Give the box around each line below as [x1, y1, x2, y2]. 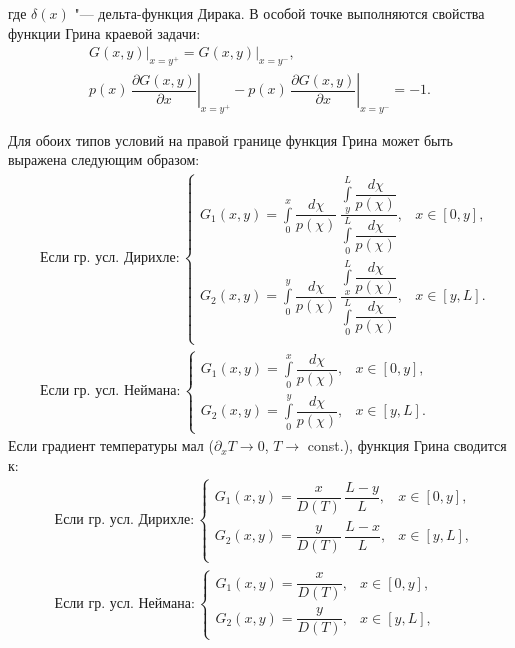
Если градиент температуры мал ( [8, 435, 214, 456]
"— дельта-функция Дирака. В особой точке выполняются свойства [74, 3, 485, 23]
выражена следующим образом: [8, 149, 200, 170]
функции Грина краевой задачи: [8, 22, 201, 43]
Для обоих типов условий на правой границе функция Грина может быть [8, 129, 453, 150]
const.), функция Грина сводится [307, 435, 507, 456]
